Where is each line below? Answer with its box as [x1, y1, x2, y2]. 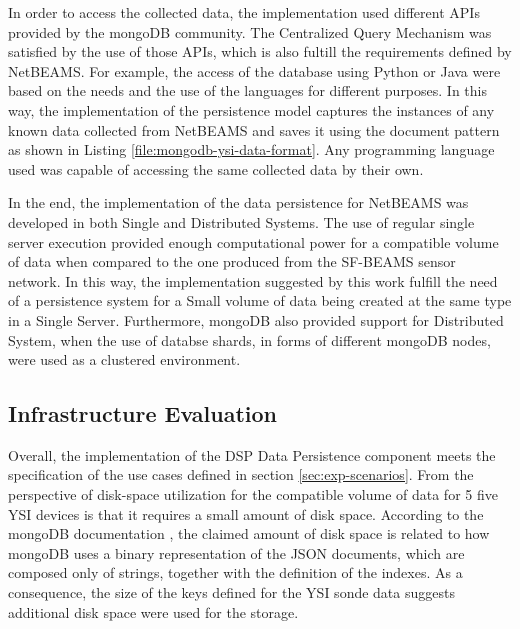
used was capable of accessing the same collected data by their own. [8, 158, 424, 179]
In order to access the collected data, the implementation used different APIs [8, 2, 480, 22]
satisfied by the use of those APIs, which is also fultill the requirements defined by [8, 41, 512, 62]
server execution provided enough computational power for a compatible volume [8, 231, 499, 252]
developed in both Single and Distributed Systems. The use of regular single [8, 211, 475, 232]
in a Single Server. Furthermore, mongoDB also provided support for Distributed [8, 309, 504, 330]
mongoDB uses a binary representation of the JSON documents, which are [8, 542, 465, 563]
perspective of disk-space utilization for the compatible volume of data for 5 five [8, 484, 498, 505]
